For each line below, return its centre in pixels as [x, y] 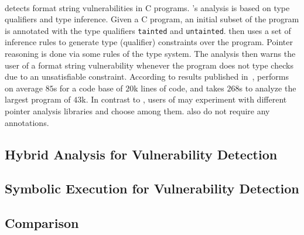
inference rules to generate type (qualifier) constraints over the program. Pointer [149, 42]
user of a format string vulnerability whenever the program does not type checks [149, 65]
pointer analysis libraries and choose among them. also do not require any [137, 111]
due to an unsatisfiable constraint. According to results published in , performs [147, 76]
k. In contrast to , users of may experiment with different [184, 99]
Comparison [42, 223]
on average [24, 88]
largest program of [38, 99]
